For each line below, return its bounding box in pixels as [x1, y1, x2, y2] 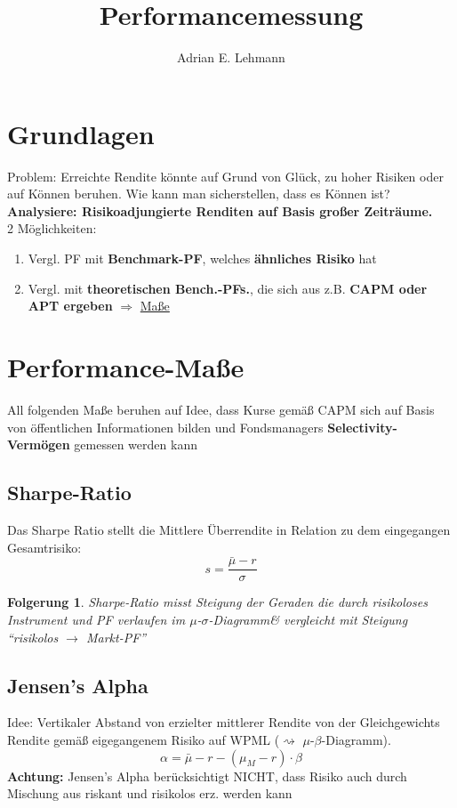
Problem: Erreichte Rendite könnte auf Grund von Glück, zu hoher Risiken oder [7, 166, 444, 185]
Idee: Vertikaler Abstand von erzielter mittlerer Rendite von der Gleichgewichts [7, 713, 440, 731]
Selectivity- [327, 417, 397, 436]
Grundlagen [7, 115, 155, 151]
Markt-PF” [85, 627, 147, 646]
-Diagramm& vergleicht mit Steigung [208, 610, 408, 628]
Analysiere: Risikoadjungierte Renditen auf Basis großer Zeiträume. [7, 201, 433, 220]
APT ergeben [28, 296, 113, 315]
